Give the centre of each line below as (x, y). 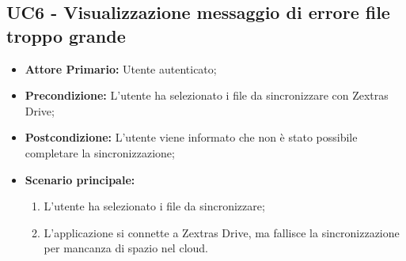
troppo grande (66, 35)
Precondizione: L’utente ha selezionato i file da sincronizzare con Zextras (207, 95)
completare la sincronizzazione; (100, 152)
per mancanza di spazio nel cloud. (126, 248)
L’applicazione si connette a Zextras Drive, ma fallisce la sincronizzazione (222, 232)
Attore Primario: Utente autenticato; (121, 68)
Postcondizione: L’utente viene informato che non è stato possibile (191, 137)
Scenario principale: (80, 179)
